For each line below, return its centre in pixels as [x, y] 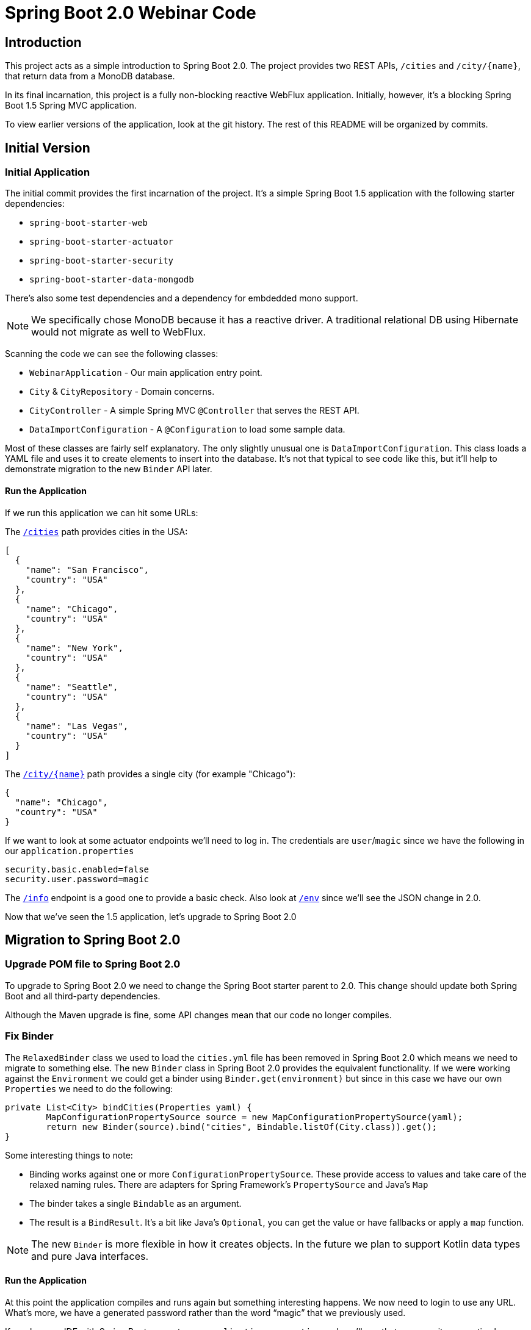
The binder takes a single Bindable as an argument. [135, 1203]
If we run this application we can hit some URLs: [102, 512]
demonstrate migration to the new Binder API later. [109, 469]
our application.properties [70, 850]
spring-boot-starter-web [88, 223]
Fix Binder [29, 1036]
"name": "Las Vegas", [77, 726]
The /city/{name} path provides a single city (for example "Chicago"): [150, 774]
